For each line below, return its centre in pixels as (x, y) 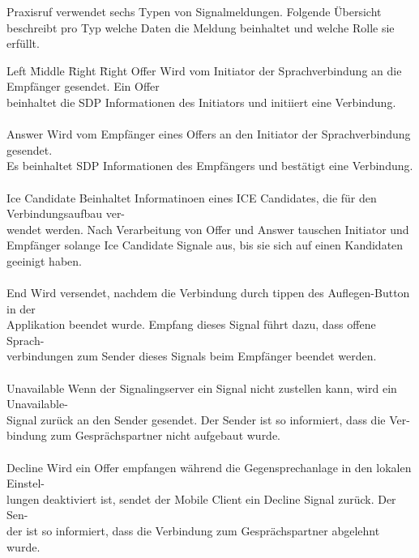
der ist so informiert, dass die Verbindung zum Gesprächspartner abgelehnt (193, 530)
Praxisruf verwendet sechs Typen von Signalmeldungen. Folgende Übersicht (194, 11)
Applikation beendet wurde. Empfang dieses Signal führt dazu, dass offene (191, 324)
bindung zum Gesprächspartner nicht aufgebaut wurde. (144, 435)
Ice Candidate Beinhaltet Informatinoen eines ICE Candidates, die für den (192, 197)
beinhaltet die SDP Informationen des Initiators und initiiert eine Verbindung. (201, 102)
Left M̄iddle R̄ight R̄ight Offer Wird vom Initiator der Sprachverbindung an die (204, 70)
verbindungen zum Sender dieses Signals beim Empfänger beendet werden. (192, 356)
